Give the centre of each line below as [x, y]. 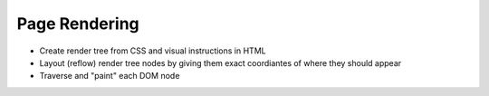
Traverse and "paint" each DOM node [110, 76]
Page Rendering [78, 24]
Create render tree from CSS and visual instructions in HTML [153, 51]
